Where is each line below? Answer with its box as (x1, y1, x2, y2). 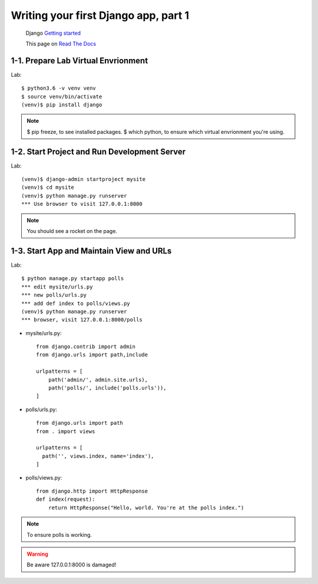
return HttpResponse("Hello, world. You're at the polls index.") (48, 504, 244, 511)
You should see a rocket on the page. (26, 228, 118, 235)
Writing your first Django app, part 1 (11, 9, 190, 22)
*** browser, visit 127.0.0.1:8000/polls (21, 316, 143, 323)
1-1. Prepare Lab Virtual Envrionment (11, 55, 148, 65)
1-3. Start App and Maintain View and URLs (11, 245, 172, 256)
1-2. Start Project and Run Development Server (11, 146, 186, 156)
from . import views (36, 428, 95, 435)
